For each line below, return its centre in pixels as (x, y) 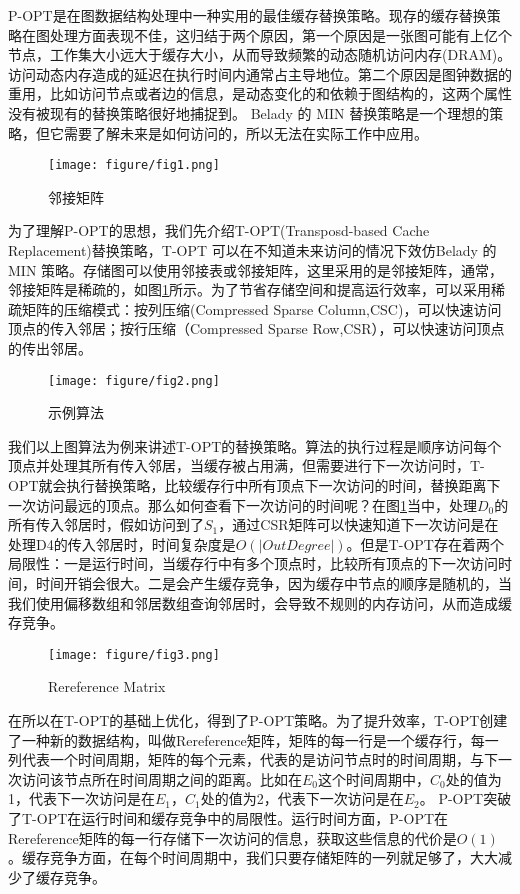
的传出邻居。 (50, 347)
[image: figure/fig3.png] (134, 654)
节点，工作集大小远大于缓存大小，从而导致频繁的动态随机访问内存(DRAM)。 (260, 54)
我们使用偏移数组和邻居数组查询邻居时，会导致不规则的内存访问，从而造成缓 (260, 602)
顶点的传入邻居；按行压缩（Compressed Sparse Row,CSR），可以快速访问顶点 (256, 328)
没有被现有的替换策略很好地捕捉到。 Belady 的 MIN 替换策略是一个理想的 (249, 112)
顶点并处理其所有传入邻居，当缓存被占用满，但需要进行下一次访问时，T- (246, 465)
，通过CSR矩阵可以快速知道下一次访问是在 (358, 524)
